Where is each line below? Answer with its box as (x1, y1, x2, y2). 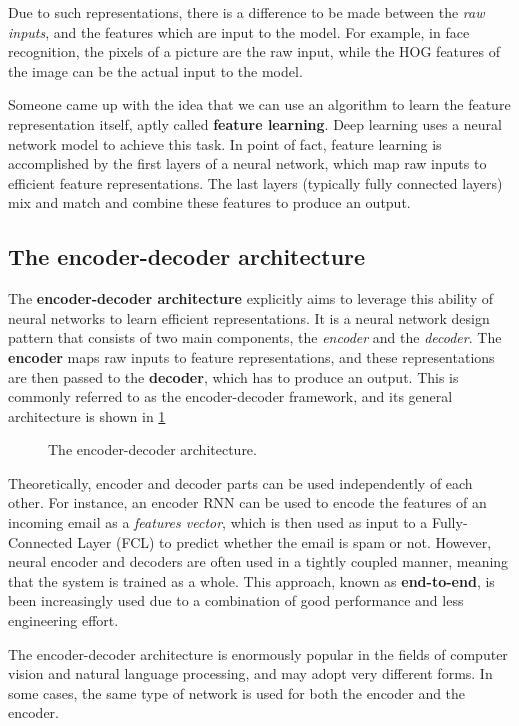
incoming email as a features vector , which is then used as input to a (8, 512, 428, 533)
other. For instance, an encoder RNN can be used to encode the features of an (8, 492, 487, 513)
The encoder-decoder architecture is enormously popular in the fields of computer (8, 643, 508, 664)
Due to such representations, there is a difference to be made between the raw (8, 2, 485, 22)
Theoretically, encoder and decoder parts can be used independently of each (8, 472, 473, 493)
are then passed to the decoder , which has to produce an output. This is (8, 366, 459, 387)
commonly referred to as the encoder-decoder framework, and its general (8, 386, 453, 407)
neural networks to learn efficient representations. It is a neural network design (8, 307, 490, 328)
